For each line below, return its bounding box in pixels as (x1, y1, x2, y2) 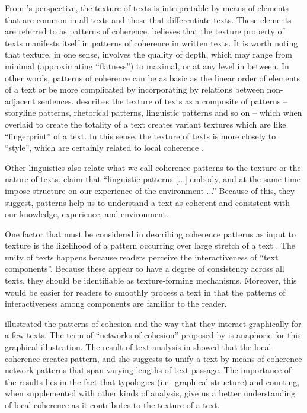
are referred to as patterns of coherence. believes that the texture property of (5, 25, 284, 37)
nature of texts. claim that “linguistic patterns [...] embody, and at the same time (5, 173, 300, 185)
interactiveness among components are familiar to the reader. (5, 297, 227, 310)
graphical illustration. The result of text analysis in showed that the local (5, 341, 271, 353)
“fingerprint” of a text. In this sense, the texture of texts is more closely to (5, 129, 276, 142)
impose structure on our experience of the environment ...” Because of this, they (5, 184, 295, 196)
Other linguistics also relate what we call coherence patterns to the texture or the (5, 161, 301, 173)
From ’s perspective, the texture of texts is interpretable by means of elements (5, 2, 289, 14)
